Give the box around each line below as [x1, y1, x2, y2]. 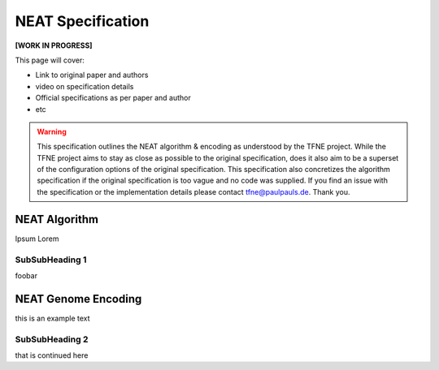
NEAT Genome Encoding [15, 292, 142, 306]
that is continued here [15, 350, 89, 360]
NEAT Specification [15, 12, 150, 30]
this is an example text [15, 313, 90, 323]
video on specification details [35, 81, 134, 91]
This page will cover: [15, 55, 85, 65]
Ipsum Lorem [15, 234, 59, 243]
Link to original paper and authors [35, 70, 149, 80]
